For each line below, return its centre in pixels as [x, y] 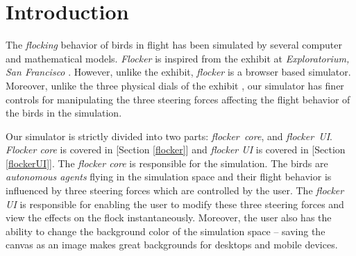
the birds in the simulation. [64, 113]
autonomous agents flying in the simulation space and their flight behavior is [169, 177]
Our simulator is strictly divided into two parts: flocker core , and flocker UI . [169, 136]
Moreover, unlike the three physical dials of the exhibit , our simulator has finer [175, 85]
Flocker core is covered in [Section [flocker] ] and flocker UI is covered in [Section [176, 150]
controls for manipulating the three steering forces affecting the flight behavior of [178, 99]
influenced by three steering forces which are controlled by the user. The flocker [175, 190]
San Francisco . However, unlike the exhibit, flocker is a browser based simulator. [178, 72]
